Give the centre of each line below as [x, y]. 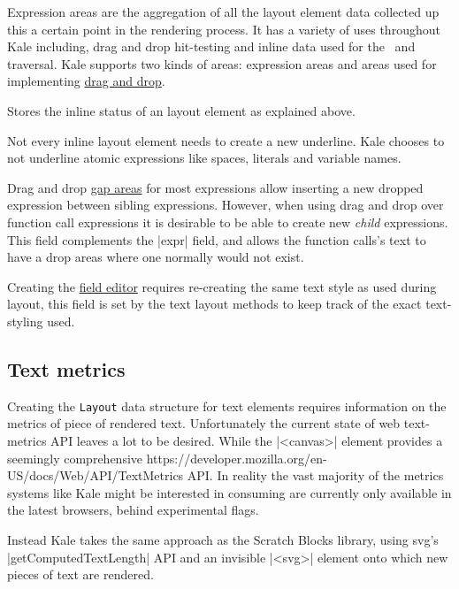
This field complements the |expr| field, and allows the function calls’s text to [217, 239]
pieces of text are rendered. [80, 574]
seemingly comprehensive [75, 458]
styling [25, 321]
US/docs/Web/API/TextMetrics [96, 475]
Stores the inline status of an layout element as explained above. [181, 110]
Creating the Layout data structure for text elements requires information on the [227, 405]
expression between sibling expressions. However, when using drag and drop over [226, 205]
